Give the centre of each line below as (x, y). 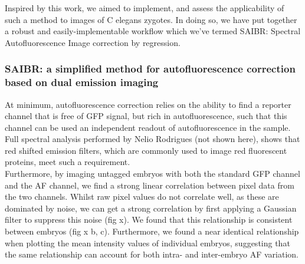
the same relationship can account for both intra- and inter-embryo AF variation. (152, 254)
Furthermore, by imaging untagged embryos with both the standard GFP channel (152, 174)
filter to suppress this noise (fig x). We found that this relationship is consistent (149, 220)
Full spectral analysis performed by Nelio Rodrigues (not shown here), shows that (152, 139)
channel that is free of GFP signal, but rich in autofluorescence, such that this (146, 116)
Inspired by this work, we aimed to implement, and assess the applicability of (145, 8)
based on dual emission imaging (82, 82)
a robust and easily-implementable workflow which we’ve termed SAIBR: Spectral (153, 31)
